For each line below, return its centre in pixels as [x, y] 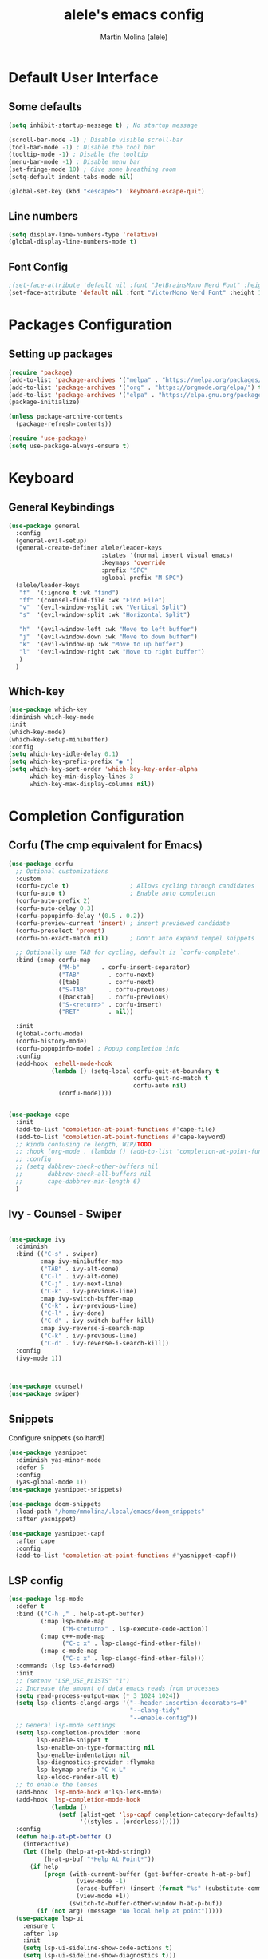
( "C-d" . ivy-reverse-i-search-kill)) [105, 1343]
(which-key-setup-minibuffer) [59, 739]
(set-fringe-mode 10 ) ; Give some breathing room [93, 169]
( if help [44, 1866]
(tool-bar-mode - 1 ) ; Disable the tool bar [82, 147]
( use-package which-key [48, 710]
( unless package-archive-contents [66, 417]
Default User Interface [83, 77]
